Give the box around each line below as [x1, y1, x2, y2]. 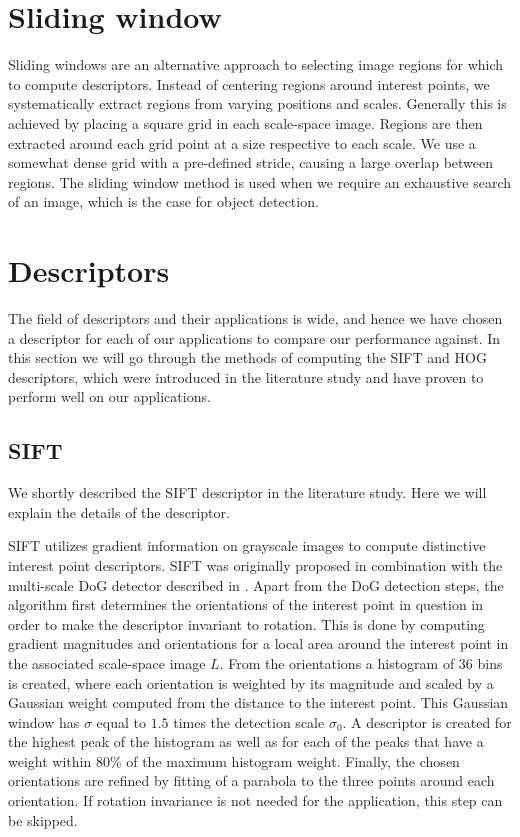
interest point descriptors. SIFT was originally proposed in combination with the [8, 554, 503, 575]
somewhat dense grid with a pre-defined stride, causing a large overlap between [8, 152, 494, 173]
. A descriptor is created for [342, 711, 512, 732]
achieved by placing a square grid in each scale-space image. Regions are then [8, 112, 483, 133]
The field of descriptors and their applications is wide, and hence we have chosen [8, 308, 503, 328]
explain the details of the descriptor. [8, 501, 230, 522]
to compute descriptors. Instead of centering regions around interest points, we [8, 73, 490, 94]
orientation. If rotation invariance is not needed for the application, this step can [8, 790, 503, 811]
